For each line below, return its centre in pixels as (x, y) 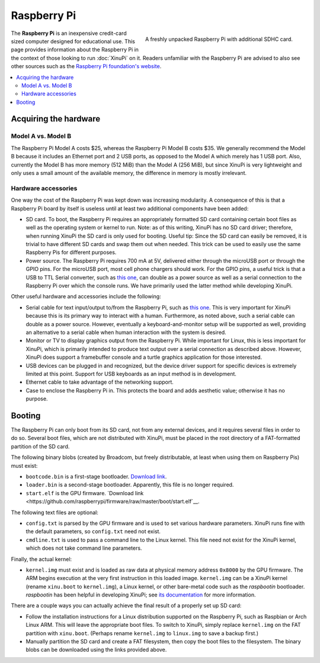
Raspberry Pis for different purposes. (71, 253)
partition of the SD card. (40, 446)
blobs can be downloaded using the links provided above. (96, 650)
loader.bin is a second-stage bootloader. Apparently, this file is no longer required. (130, 485)
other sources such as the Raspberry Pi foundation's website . (86, 66)
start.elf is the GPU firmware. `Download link (85, 493)
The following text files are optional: (55, 512)
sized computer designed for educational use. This (73, 41)
